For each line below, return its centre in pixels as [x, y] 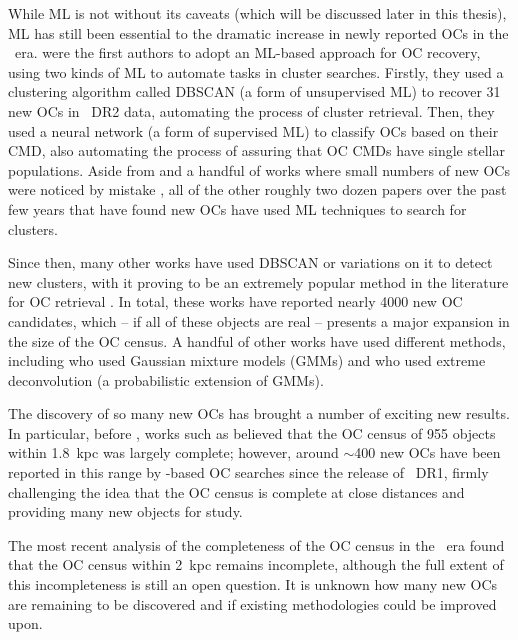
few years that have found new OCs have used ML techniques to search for [237, 208]
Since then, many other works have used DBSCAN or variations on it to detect [250, 262]
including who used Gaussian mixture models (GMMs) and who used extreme [247, 360]
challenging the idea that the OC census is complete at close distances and [236, 491]
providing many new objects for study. [125, 511]
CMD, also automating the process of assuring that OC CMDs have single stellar [256, 150]
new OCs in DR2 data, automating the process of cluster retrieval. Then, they [251, 110]
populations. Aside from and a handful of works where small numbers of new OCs [259, 169]
